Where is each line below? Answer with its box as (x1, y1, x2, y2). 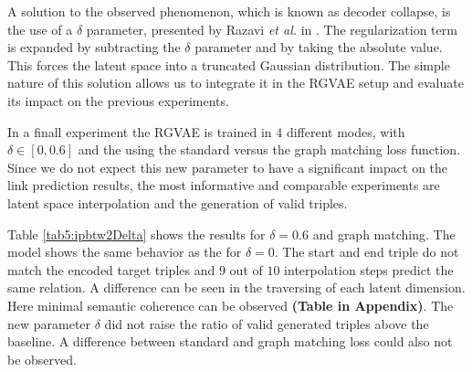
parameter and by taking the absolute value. (194, 37, 443, 57)
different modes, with (286, 122, 405, 141)
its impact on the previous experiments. (7, 90, 229, 110)
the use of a (7, 19, 73, 38)
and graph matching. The (312, 224, 456, 243)
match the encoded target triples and (7, 260, 215, 279)
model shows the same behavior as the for (7, 242, 242, 261)
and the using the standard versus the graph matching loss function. (78, 140, 461, 159)
